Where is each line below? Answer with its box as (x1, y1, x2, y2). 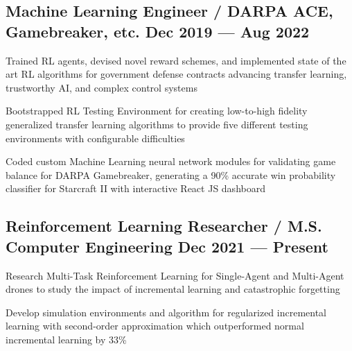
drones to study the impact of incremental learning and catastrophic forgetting (6, 282, 340, 296)
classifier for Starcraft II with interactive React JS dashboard (6, 181, 265, 196)
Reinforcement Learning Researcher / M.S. (6, 215, 322, 237)
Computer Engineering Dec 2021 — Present (6, 235, 328, 257)
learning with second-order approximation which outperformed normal (6, 318, 304, 333)
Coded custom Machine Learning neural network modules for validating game (6, 154, 336, 169)
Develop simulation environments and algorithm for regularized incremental (6, 305, 326, 319)
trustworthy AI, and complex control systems (6, 80, 197, 94)
